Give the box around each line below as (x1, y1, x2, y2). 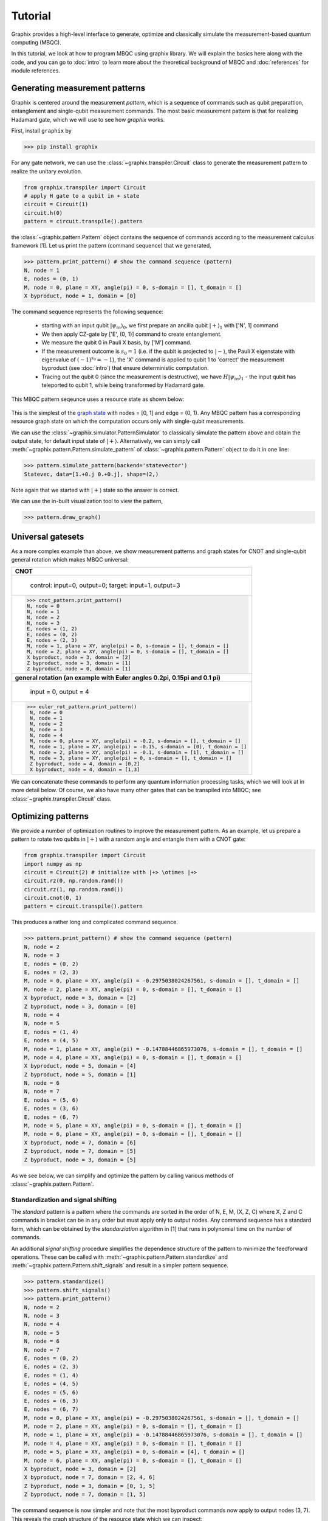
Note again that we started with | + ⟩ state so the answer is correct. (11, 486, 179, 493)
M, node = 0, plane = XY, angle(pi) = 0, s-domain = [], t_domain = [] (24, 284, 242, 291)
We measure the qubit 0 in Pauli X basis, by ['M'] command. (41, 339, 192, 346)
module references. (11, 67, 61, 74)
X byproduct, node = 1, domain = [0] (24, 293, 137, 299)
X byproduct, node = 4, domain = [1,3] (29, 767, 140, 773)
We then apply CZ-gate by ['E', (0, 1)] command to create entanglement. (41, 330, 222, 338)
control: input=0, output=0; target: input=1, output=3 (30, 581, 180, 590)
